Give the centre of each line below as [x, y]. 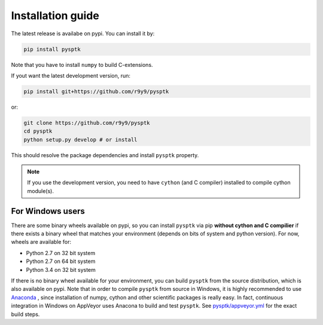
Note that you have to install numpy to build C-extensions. [82, 65]
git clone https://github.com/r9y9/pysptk [87, 123]
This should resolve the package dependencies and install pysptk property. [105, 155]
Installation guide [55, 16]
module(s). [40, 191]
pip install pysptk [52, 49]
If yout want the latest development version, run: [71, 75]
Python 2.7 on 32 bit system [61, 253]
